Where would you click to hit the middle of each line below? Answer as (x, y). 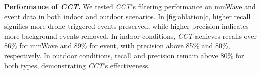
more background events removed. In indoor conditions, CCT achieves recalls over (130, 36)
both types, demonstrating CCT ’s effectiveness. (77, 65)
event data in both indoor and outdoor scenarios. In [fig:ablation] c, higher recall (127, 16)
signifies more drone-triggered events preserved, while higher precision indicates (126, 26)
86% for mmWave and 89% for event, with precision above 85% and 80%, (117, 46)
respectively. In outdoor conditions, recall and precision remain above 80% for (124, 55)
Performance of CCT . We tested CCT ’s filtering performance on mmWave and (130, 6)
